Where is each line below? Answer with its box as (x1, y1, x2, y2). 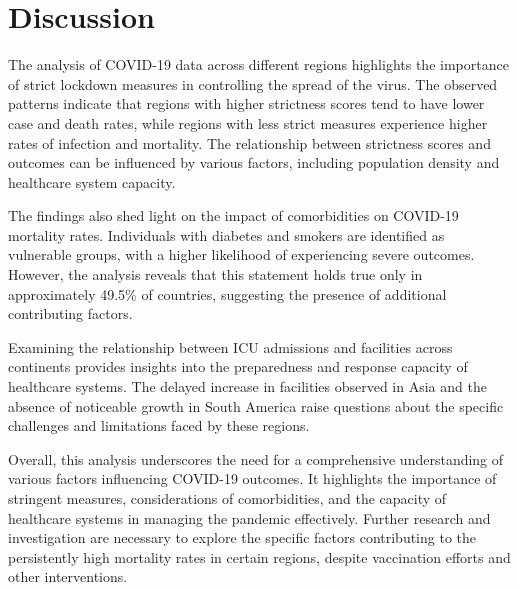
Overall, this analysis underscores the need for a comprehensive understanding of (8, 448, 504, 469)
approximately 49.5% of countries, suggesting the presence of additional (8, 283, 447, 304)
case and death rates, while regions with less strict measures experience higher (8, 112, 488, 133)
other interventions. (8, 566, 128, 587)
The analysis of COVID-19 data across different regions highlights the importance (8, 54, 509, 75)
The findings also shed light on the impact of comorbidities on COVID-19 (8, 205, 459, 226)
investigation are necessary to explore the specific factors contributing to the (8, 527, 477, 548)
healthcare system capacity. (8, 171, 176, 192)
